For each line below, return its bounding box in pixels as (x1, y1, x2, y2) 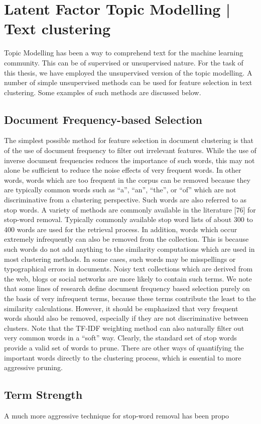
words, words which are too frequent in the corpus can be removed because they (4, 174, 250, 185)
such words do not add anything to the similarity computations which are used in (4, 244, 255, 254)
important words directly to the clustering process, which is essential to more (4, 352, 241, 363)
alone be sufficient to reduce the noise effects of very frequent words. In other (4, 165, 241, 175)
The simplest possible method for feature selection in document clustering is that (4, 135, 253, 146)
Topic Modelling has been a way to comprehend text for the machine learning (4, 47, 243, 58)
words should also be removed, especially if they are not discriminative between (4, 313, 248, 323)
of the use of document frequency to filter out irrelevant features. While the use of (4, 145, 256, 156)
